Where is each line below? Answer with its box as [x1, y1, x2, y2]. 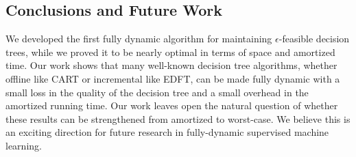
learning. [5, 138, 42, 152]
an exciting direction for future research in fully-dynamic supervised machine [5, 125, 329, 139]
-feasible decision [278, 31, 350, 46]
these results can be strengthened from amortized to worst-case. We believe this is [5, 111, 351, 126]
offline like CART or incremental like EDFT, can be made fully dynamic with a [5, 71, 340, 85]
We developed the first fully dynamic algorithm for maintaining [5, 31, 272, 46]
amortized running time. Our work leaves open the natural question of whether [5, 98, 338, 113]
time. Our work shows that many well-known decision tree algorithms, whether [5, 58, 337, 72]
